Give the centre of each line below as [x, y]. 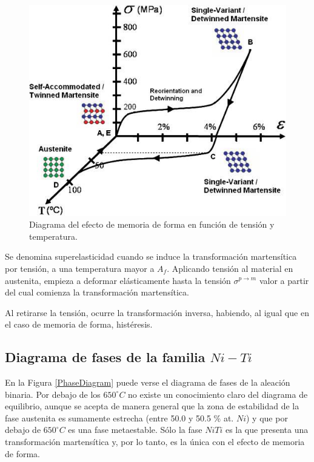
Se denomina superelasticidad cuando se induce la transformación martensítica [151, 256]
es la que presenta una [267, 430]
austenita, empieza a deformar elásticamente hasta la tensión [118, 280]
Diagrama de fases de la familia [105, 357]
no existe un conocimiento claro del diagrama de [218, 394]
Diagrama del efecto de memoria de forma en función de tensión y [152, 224]
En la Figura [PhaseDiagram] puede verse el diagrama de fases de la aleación [148, 382]
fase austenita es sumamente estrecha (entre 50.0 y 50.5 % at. [119, 417]
